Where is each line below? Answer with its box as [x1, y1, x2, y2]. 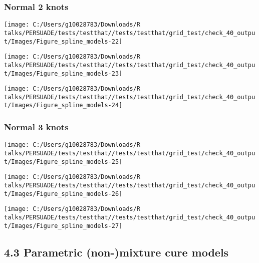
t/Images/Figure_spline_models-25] [4, 158, 123, 165]
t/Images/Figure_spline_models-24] [4, 102, 123, 109]
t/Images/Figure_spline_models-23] [4, 70, 123, 77]
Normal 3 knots [4, 121, 69, 133]
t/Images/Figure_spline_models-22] [4, 38, 123, 45]
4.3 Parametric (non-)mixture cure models [4, 244, 229, 259]
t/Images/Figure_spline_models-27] [4, 222, 123, 229]
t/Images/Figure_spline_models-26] [4, 190, 123, 197]
